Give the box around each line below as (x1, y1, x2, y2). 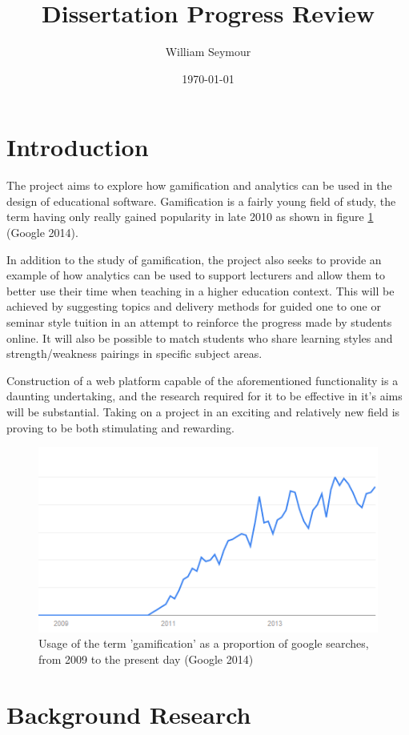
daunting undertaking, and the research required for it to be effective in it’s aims (6, 388, 403, 404)
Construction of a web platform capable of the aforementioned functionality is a (6, 372, 399, 388)
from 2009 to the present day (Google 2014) (38, 650, 254, 667)
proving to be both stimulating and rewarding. (6, 419, 235, 436)
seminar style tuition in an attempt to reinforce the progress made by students (6, 314, 392, 330)
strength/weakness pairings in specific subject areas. (6, 345, 263, 362)
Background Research (6, 697, 251, 730)
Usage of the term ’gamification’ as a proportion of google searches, (38, 635, 369, 652)
